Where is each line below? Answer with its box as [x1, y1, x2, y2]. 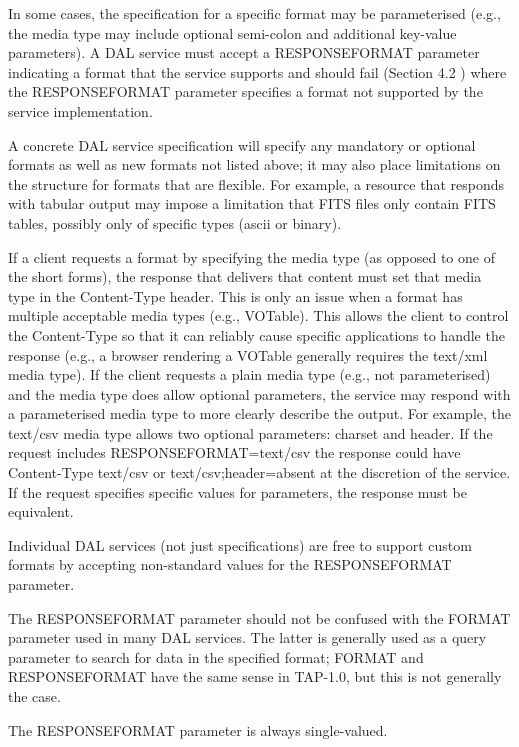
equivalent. [8, 501, 74, 522]
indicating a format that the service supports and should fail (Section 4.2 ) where [8, 61, 507, 82]
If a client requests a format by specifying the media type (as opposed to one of [8, 246, 495, 267]
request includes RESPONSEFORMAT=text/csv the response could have [8, 442, 461, 463]
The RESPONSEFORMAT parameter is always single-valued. [8, 719, 388, 740]
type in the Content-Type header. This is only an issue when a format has [8, 285, 463, 306]
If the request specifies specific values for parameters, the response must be [8, 481, 467, 502]
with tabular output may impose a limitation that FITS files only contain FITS [8, 193, 496, 214]
